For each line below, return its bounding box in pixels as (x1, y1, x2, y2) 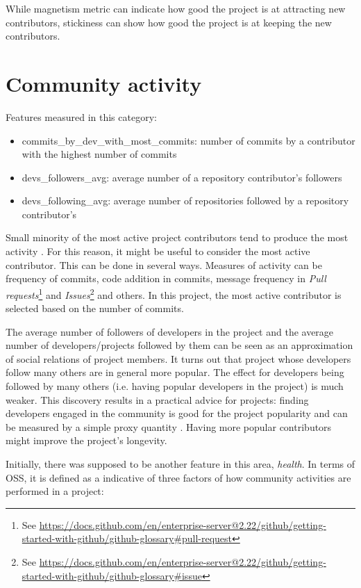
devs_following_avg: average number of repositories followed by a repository (22, 193, 349, 208)
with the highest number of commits (22, 147, 177, 161)
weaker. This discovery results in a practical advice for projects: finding (6, 392, 309, 407)
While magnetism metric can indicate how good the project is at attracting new (6, 1, 346, 15)
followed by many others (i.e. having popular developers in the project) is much (6, 379, 344, 393)
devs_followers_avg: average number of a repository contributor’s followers (22, 170, 342, 184)
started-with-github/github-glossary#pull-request (22, 531, 233, 546)
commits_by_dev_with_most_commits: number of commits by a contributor (22, 133, 355, 147)
